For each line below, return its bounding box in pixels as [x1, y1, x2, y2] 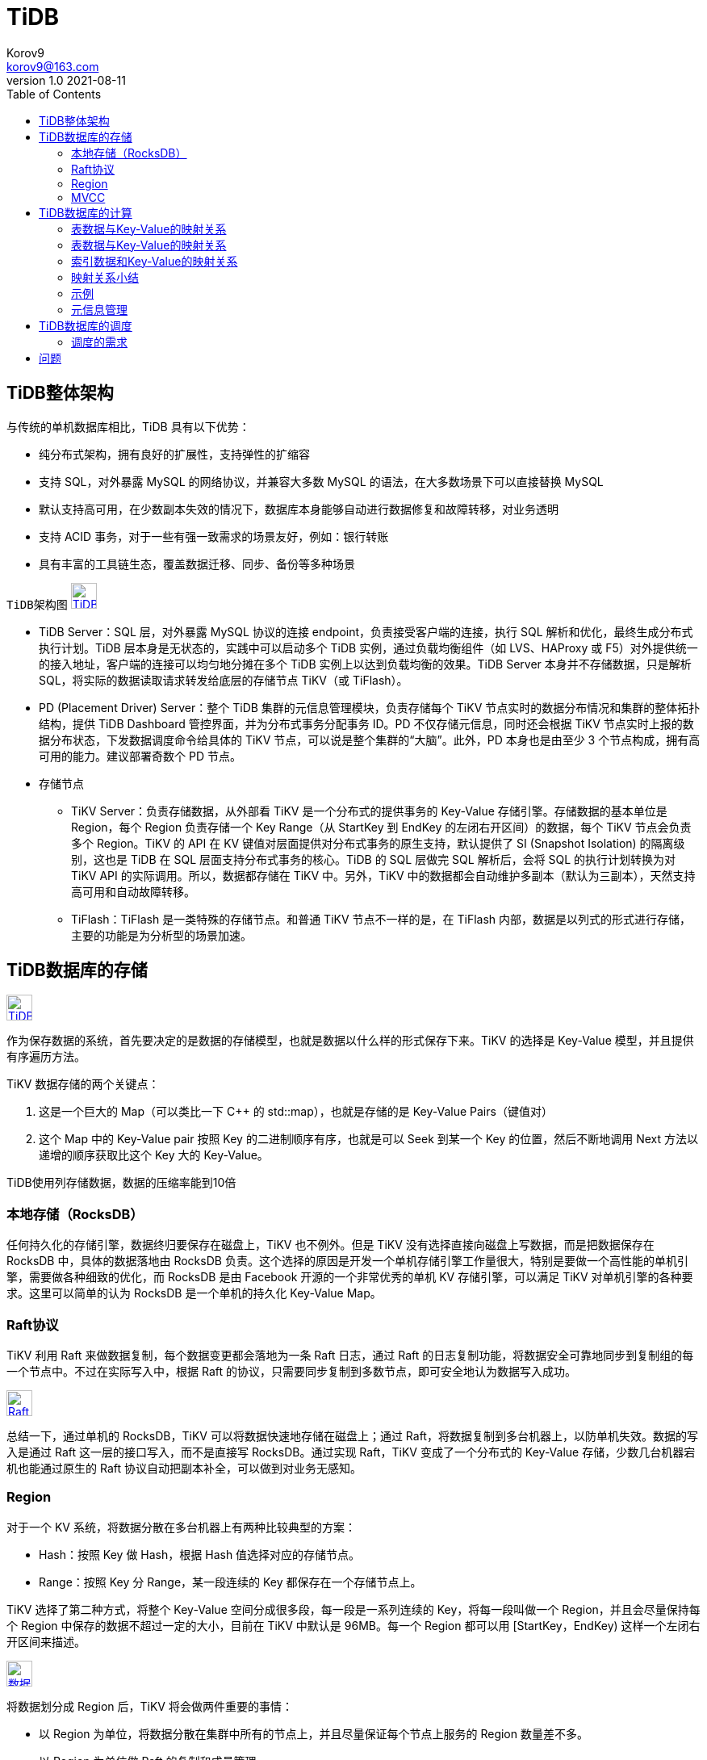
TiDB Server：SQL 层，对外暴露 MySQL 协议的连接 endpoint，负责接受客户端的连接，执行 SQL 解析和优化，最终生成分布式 [39, 624, 693, 639]
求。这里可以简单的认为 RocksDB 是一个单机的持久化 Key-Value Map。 [6, 1286, 382, 1301]
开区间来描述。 [6, 1634, 86, 1649]
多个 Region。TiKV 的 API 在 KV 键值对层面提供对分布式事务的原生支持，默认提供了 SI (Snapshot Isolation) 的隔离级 [71, 836, 685, 850]
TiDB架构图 [6, 597, 68, 611]
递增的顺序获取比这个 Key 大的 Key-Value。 [39, 1148, 269, 1163]
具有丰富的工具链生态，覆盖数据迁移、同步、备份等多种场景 [39, 556, 355, 571]
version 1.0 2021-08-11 [6, 73, 126, 87]
